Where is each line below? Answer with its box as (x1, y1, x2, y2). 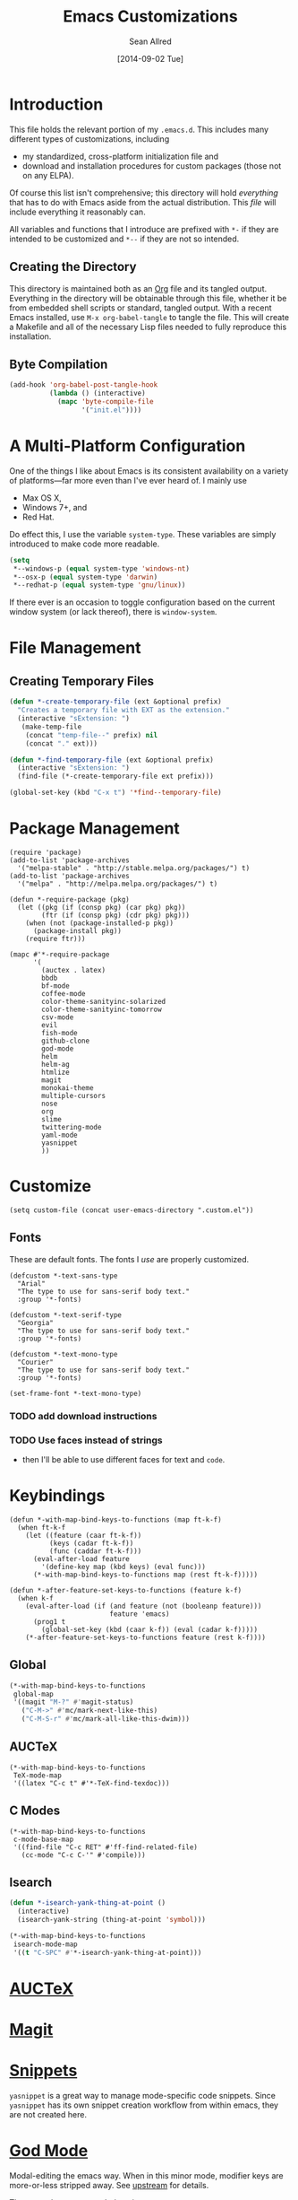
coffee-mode (41, 989, 87, 998)
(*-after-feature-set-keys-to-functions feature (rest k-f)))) (25, 1633, 267, 1642)
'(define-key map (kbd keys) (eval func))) (41, 1562, 206, 1571)
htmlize (41, 1068, 70, 1077)
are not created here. (9, 2109, 88, 2120)
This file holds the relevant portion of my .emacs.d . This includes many (9, 124, 269, 135)
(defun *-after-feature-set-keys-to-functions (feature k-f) (9, 1585, 243, 1594)
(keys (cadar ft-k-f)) (48, 1539, 134, 1548)
